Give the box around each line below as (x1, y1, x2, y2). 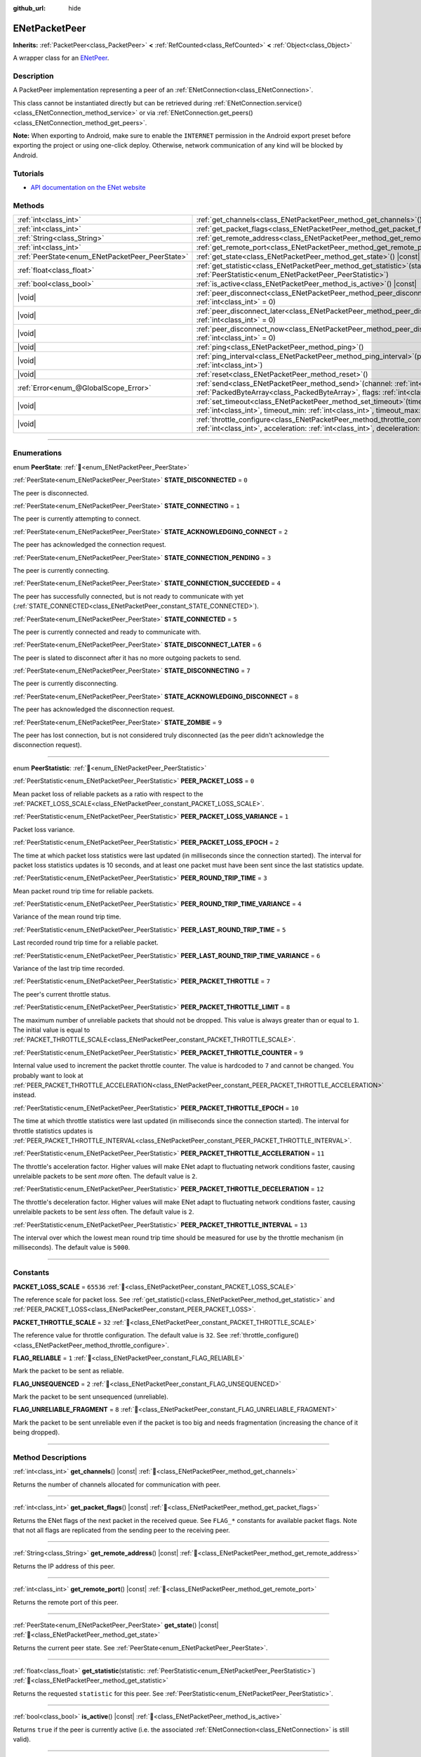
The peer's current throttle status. (13, 990, 111, 998)
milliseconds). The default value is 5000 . (13, 1243, 131, 1252)
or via (139, 109, 156, 117)
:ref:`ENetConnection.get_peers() (156, 109, 253, 117)
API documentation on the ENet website (30, 183, 146, 191)
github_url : (13, 4, 46, 12)
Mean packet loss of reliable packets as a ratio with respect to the (13, 789, 203, 798)
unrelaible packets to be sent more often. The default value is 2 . (13, 1172, 198, 1181)
